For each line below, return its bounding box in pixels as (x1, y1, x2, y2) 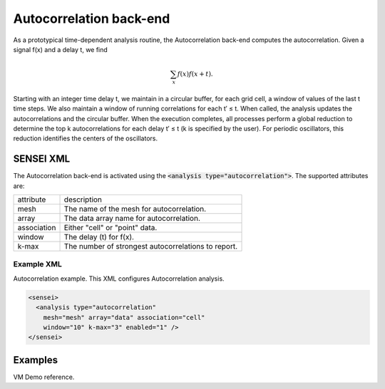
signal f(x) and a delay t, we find (13, 45, 108, 53)
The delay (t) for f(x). (63, 232, 135, 242)
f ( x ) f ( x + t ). (177, 70, 213, 78)
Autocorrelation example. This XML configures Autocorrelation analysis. (13, 274, 225, 283)
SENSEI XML (13, 153, 71, 165)
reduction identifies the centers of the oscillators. (13, 134, 158, 142)
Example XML (13, 259, 62, 269)
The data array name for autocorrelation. (63, 214, 201, 224)
